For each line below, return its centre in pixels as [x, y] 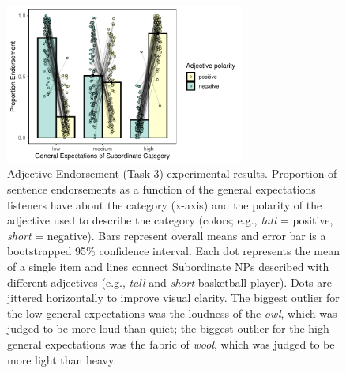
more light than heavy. [62, 359]
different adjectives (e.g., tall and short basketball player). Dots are [169, 282]
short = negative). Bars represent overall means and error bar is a [167, 235]
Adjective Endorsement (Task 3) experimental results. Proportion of [172, 173]
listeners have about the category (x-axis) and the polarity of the [165, 204]
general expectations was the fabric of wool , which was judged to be [171, 343]
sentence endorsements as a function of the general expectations [162, 189]
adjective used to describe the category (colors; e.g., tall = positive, [170, 220]
